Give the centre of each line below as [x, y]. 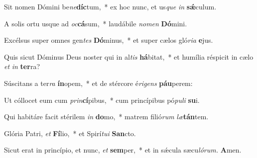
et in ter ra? [22, 66]
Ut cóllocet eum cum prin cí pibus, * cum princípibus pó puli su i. [102, 100]
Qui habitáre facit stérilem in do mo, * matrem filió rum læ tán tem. [106, 117]
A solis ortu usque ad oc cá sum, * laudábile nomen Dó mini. [96, 23]
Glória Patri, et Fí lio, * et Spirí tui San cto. [70, 133]
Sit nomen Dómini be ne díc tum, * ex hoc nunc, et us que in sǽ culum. [110, 6]
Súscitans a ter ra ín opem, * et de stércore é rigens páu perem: [98, 83]
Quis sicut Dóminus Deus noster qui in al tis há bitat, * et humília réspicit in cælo [129, 56]
